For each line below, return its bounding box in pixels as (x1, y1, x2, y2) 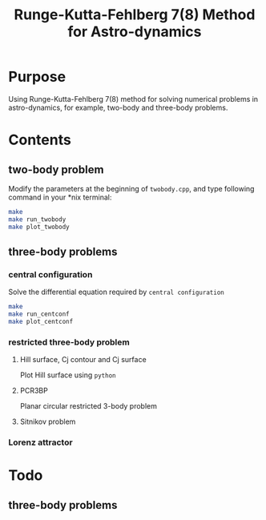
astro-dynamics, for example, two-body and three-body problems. (8, 103, 228, 112)
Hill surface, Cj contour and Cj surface (19, 355, 147, 365)
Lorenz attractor (8, 437, 74, 448)
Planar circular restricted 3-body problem (19, 401, 158, 411)
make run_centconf (8, 310, 70, 318)
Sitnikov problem (19, 417, 76, 426)
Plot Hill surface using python (19, 370, 116, 380)
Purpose (8, 68, 66, 86)
